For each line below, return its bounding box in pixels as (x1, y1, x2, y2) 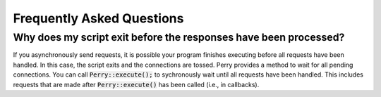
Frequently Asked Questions (13, 11, 184, 26)
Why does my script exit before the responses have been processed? (13, 31, 345, 44)
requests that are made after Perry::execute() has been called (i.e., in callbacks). (13, 80, 260, 89)
